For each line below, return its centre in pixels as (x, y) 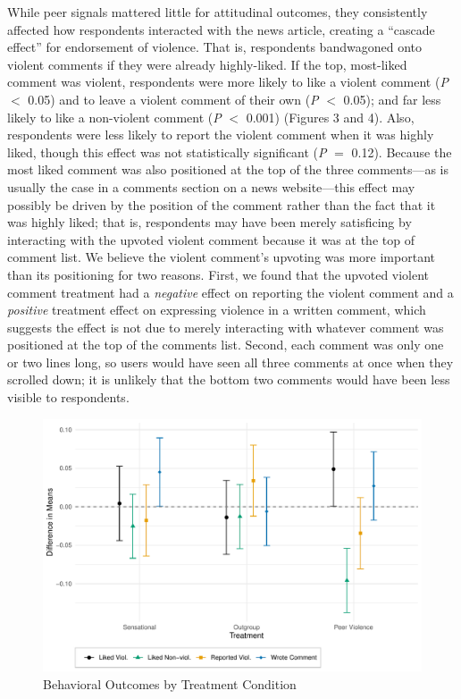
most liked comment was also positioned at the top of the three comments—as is (228, 169)
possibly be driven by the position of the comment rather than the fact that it (222, 204)
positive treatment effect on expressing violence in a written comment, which (217, 310)
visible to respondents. (68, 397)
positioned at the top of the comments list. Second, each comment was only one (226, 345)
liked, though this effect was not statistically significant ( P (167, 152)
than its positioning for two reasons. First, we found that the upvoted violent (218, 274)
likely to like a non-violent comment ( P (114, 117)
